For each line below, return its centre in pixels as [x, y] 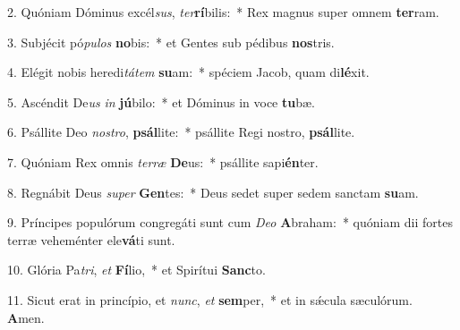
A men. [26, 317]
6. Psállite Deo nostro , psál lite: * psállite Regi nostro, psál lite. [181, 132]
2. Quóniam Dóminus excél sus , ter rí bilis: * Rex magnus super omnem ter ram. [223, 12]
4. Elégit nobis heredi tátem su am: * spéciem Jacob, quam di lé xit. [188, 72]
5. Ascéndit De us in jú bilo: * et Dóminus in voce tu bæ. [162, 102]
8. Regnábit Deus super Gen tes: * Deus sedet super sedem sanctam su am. [213, 192]
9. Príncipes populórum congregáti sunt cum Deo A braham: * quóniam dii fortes [230, 222]
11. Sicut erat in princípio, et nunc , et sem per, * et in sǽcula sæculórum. [210, 299]
